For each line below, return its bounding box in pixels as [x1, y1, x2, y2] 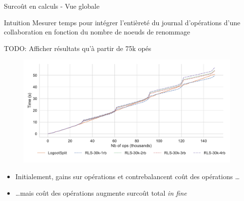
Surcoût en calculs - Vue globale [4, 1, 100, 11]
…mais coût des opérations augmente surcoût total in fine [15, 187, 187, 198]
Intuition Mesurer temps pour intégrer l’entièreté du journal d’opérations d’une [4, 17, 241, 27]
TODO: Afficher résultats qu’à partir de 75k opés [4, 43, 151, 53]
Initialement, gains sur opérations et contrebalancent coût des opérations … [15, 171, 240, 181]
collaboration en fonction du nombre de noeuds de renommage [4, 27, 190, 37]
